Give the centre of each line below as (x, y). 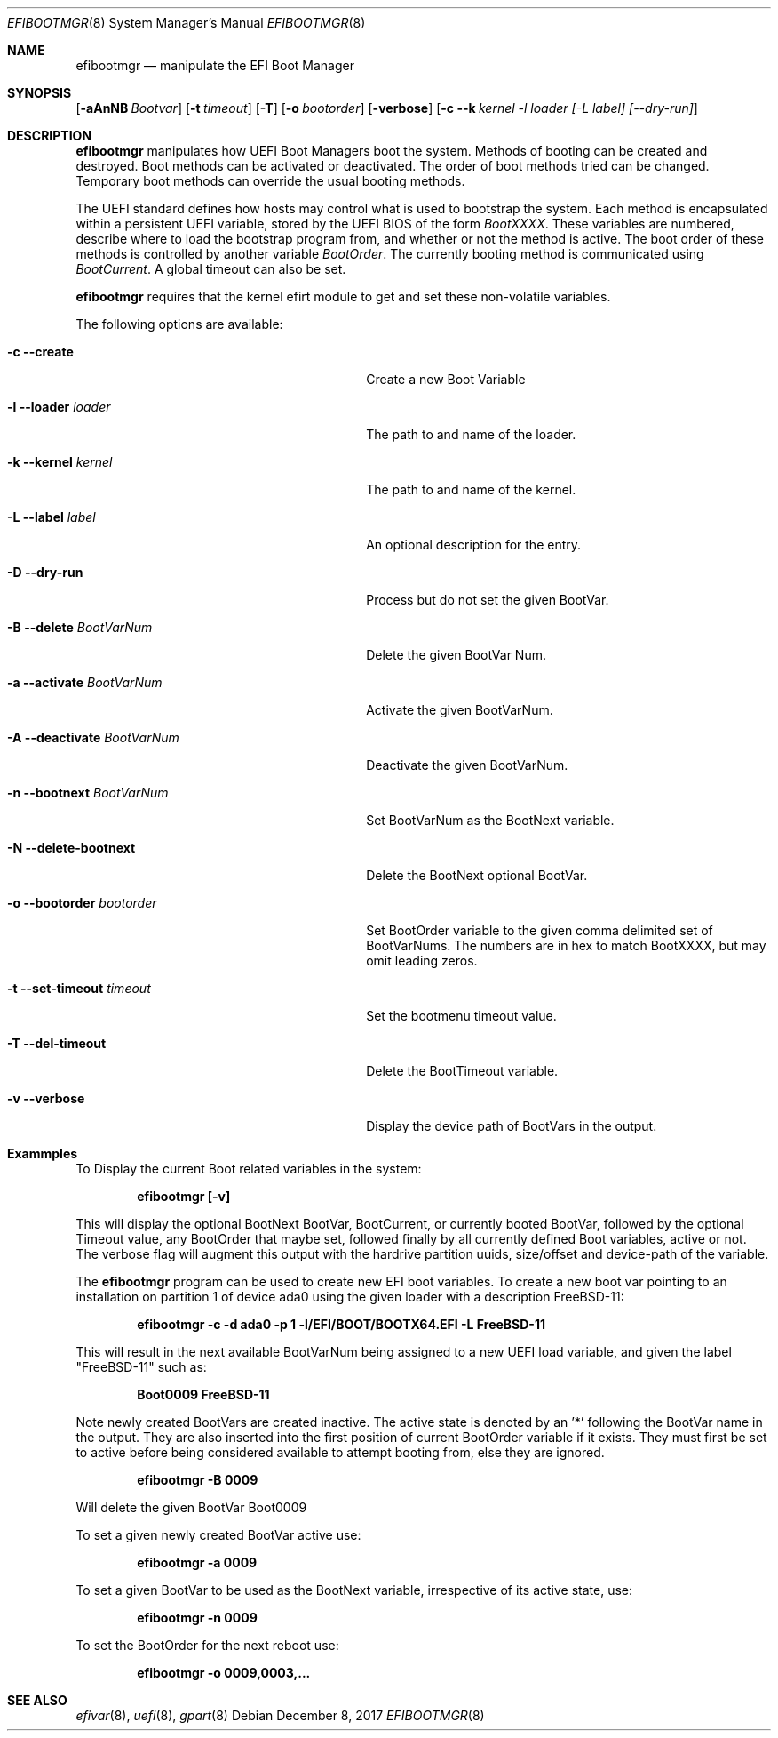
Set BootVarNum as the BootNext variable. (490, 820)
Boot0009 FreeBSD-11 (203, 1394)
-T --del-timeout (57, 1043)
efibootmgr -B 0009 (198, 1480)
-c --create (40, 352)
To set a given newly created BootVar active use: (218, 1535)
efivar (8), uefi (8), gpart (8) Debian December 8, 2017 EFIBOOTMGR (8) (280, 1715)
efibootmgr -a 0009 (197, 1562)
